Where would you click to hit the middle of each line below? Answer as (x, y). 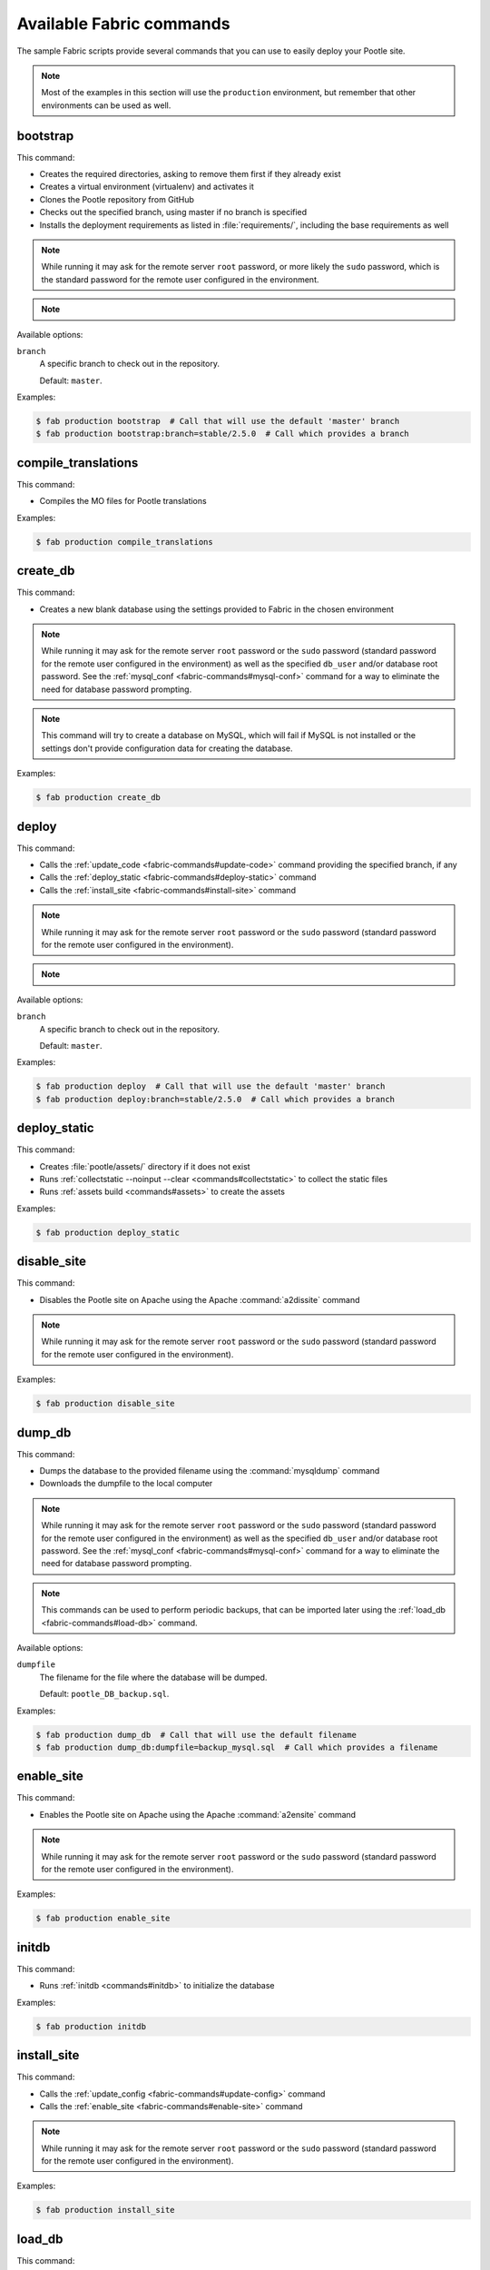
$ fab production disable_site (106, 1404)
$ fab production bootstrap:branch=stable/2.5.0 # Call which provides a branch (223, 434)
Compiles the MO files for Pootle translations (123, 501)
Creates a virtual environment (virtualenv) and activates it (147, 187)
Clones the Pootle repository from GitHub (117, 199)
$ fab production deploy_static (108, 1232)
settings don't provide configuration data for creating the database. (167, 748)
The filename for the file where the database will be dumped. (153, 1677)
